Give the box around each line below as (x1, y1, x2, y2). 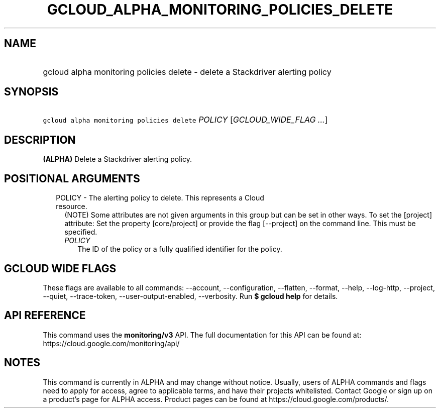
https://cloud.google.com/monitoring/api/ (43, 339, 180, 348)
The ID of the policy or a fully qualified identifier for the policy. (77, 245, 282, 254)
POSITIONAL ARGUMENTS (4, 172, 140, 185)
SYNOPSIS (4, 85, 59, 98)
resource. (56, 202, 87, 211)
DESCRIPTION (4, 133, 76, 146)
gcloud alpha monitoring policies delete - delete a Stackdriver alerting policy (43, 66, 332, 77)
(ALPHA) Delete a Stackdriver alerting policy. (43, 155, 192, 164)
